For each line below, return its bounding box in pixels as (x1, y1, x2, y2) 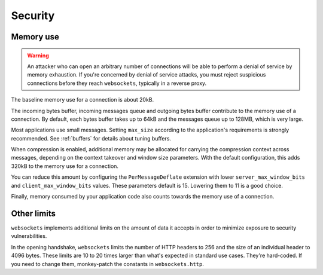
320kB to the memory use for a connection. (11, 162, 119, 170)
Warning (27, 51, 49, 59)
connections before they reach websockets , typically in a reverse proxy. (27, 80, 207, 87)
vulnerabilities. (11, 233, 47, 240)
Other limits (11, 208, 56, 218)
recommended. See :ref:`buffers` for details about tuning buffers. (11, 135, 172, 142)
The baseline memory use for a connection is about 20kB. (11, 96, 154, 103)
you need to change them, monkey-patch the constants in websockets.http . (11, 260, 205, 267)
